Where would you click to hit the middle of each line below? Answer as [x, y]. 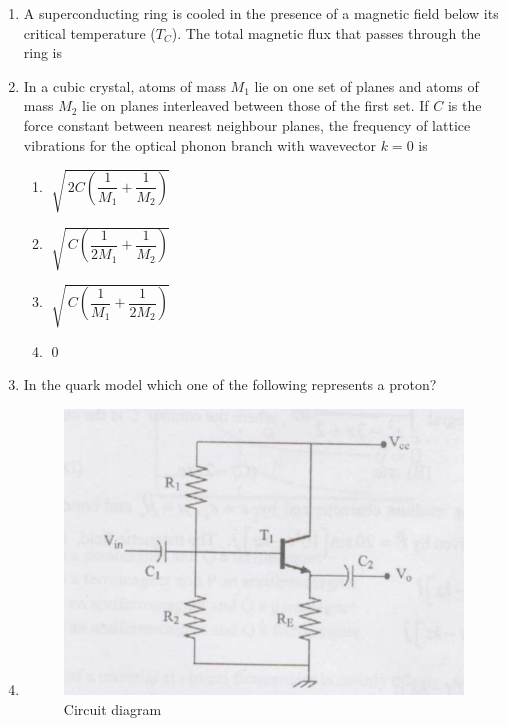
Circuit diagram [112, 709]
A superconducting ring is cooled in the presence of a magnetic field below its [261, 13]
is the [464, 105]
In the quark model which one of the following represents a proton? [230, 384]
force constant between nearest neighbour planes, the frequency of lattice [247, 124]
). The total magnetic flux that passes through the [326, 32]
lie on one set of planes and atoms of [366, 85]
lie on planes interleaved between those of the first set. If [255, 105]
